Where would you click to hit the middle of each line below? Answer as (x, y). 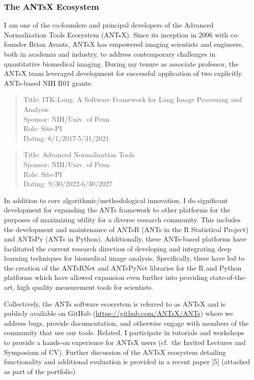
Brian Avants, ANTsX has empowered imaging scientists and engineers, (136, 44)
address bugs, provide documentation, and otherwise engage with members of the (126, 323)
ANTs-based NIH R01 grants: (48, 83)
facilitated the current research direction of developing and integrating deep (118, 248)
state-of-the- (228, 277)
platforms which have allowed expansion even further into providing (106, 277)
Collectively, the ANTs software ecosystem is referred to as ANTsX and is (115, 303)
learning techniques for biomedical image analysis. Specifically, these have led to (124, 258)
